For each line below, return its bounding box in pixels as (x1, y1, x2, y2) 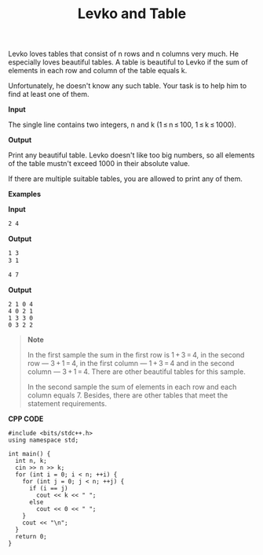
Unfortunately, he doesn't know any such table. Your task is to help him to (8, 81, 247, 91)
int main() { (8, 450, 51, 457)
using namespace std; (8, 436, 79, 444)
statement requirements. (27, 398, 108, 408)
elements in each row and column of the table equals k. (8, 66, 188, 76)
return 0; (15, 532, 47, 540)
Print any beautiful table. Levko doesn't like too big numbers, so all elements (8, 150, 255, 160)
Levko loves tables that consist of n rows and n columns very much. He (8, 49, 239, 59)
